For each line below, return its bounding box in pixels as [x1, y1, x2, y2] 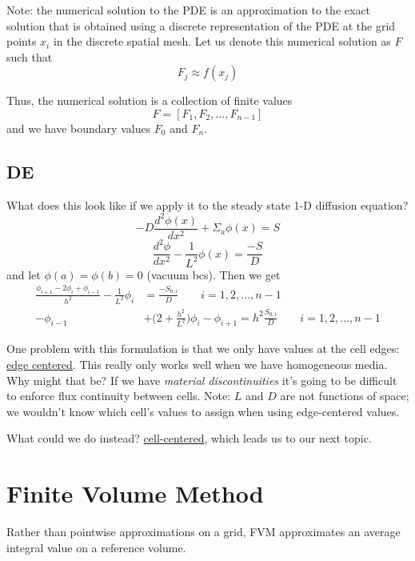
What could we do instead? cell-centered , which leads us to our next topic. [6, 430, 372, 447]
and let [6, 266, 41, 283]
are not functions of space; [280, 387, 409, 404]
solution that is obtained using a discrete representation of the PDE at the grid [6, 17, 396, 34]
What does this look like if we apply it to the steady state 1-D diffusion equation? [6, 196, 409, 213]
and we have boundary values [6, 119, 151, 136]
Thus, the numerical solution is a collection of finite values [6, 92, 293, 109]
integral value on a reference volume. [6, 539, 186, 555]
